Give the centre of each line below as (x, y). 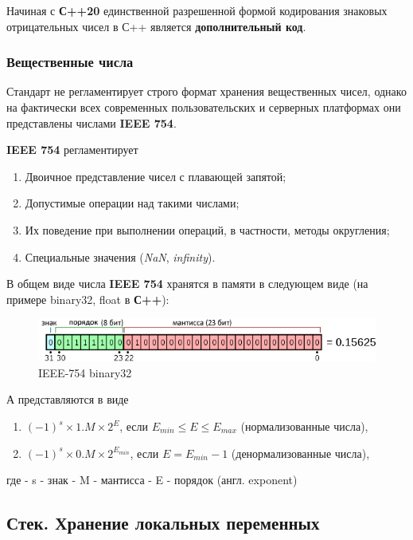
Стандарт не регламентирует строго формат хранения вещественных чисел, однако (206, 91)
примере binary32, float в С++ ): (88, 299)
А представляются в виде (68, 399)
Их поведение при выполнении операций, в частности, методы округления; (207, 229)
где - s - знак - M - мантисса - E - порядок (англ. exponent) (152, 480)
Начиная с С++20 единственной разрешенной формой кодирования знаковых (197, 10)
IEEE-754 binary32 (85, 372)
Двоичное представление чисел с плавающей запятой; (156, 176)
